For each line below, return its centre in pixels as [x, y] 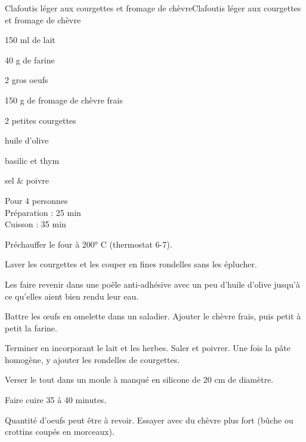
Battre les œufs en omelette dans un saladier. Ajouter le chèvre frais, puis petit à [153, 316]
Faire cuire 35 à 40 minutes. [56, 400]
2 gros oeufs [27, 80]
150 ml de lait [30, 40]
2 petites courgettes [41, 120]
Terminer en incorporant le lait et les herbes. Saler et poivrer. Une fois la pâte [148, 348]
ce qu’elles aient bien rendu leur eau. [72, 296]
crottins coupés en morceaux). [60, 432]
